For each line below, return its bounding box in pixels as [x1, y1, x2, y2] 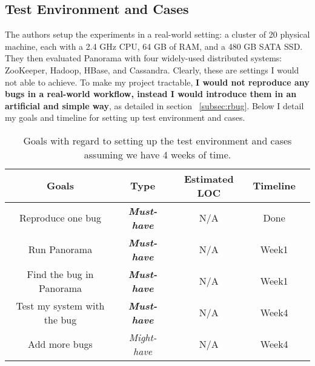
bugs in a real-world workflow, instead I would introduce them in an [5, 87, 297, 100]
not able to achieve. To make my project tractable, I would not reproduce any [5, 75, 310, 88]
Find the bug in [27, 266, 94, 281]
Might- [128, 330, 157, 344]
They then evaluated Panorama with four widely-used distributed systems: [5, 52, 282, 64]
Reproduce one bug [19, 211, 101, 225]
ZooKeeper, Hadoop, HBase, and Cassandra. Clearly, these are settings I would [5, 63, 299, 76]
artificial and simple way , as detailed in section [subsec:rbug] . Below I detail [5, 99, 304, 112]
